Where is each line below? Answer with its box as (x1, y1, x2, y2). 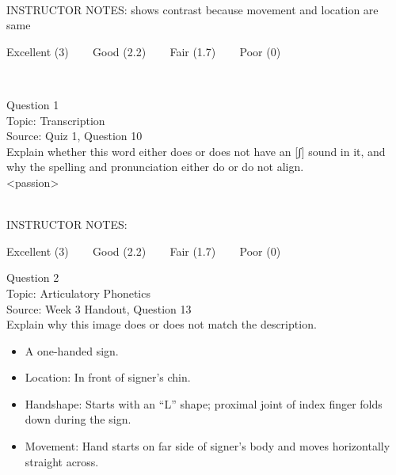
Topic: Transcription (6, 112, 105, 128)
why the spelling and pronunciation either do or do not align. (6, 158, 304, 175)
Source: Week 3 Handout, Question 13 (6, 300, 192, 317)
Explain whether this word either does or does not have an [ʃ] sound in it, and (6, 142, 386, 159)
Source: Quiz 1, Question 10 (6, 127, 143, 144)
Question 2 (6, 269, 59, 286)
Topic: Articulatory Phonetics (6, 284, 150, 301)
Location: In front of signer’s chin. (25, 369, 191, 386)
